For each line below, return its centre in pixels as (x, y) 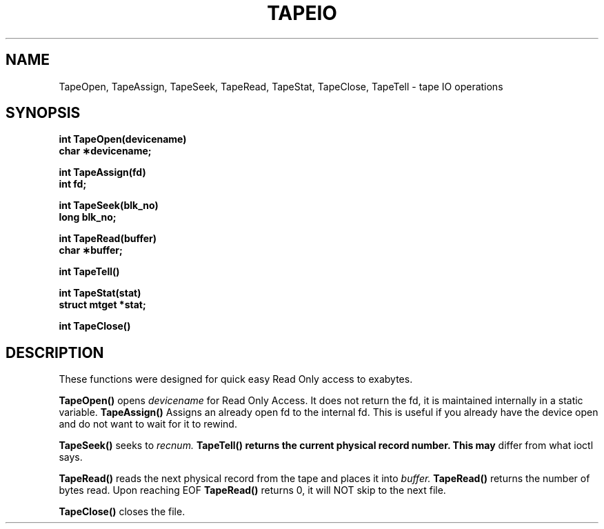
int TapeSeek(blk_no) (109, 206)
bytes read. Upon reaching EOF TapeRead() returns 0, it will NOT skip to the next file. (252, 490)
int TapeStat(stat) (100, 293)
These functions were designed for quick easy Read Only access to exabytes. (236, 379)
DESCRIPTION (55, 352)
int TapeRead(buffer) (108, 239)
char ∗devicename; (105, 151)
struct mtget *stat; (102, 305)
